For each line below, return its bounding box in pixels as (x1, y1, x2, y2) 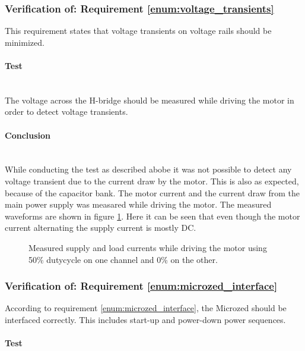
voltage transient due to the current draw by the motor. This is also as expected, (5, 174, 299, 187)
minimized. (5, 36, 45, 48)
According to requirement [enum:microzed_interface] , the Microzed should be (5, 302, 287, 314)
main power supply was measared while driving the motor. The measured (5, 198, 272, 211)
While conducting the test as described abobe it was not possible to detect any (5, 163, 292, 175)
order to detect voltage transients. (5, 105, 128, 118)
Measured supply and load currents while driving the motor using (28, 241, 267, 253)
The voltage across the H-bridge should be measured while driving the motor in (5, 93, 294, 106)
